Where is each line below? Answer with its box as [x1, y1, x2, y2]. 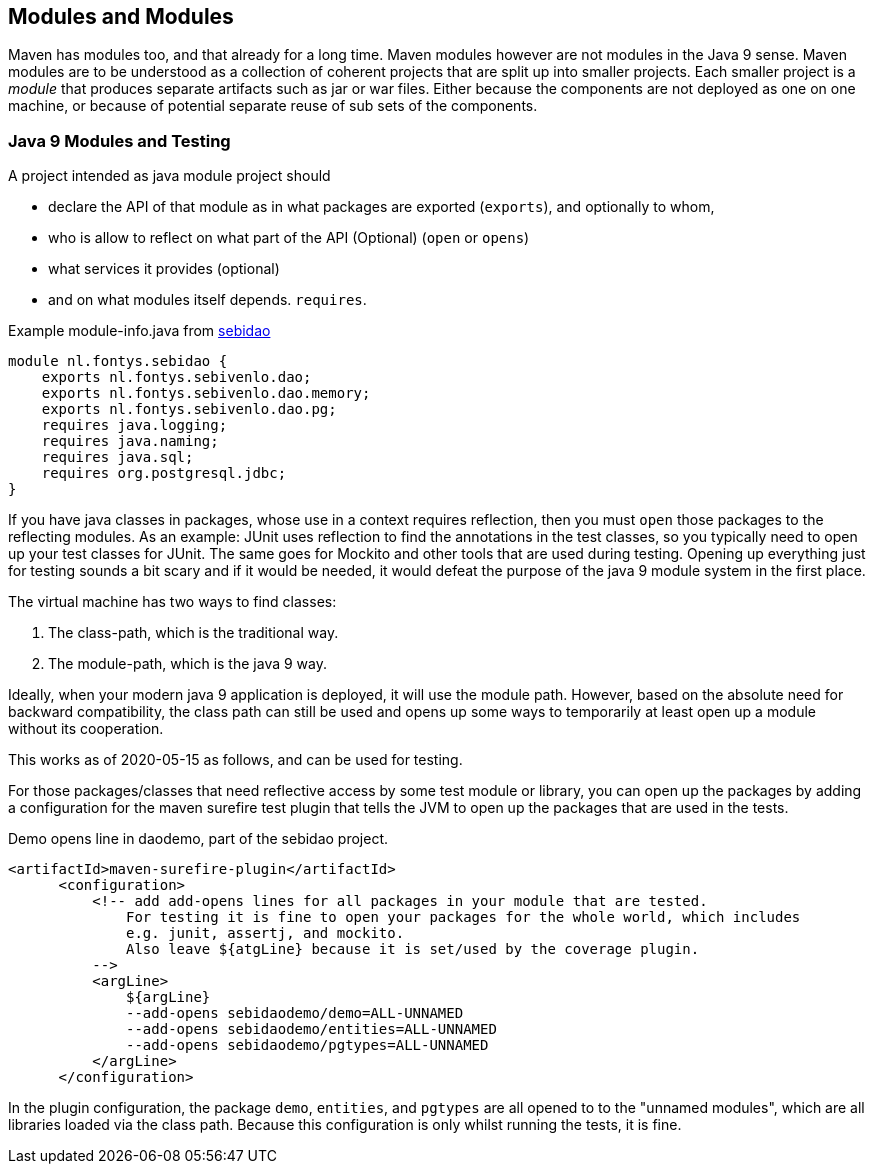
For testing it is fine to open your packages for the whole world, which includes [126, 909, 801, 926]
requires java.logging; [41, 417, 228, 434]
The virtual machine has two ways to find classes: [8, 593, 337, 611]
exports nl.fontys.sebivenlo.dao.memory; [41, 385, 371, 402]
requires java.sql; [41, 449, 194, 466]
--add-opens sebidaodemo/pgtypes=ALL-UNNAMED [126, 1037, 489, 1054]
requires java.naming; [41, 433, 219, 450]
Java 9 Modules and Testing [8, 130, 231, 151]
